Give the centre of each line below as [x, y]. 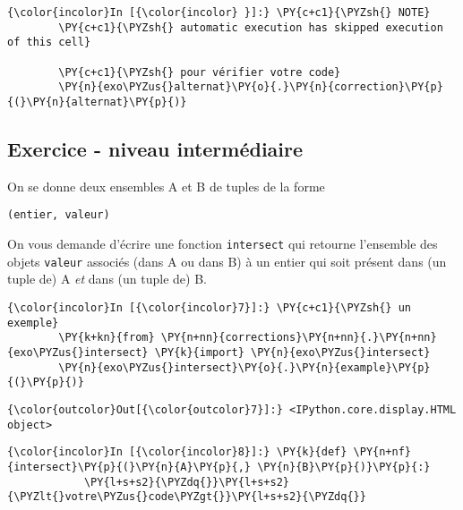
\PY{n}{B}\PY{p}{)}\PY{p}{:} [344, 467]
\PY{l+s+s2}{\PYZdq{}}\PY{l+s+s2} [186, 482]
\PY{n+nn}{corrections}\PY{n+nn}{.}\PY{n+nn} [299, 338]
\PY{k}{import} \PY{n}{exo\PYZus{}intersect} [292, 352]
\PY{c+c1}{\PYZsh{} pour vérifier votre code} [200, 72]
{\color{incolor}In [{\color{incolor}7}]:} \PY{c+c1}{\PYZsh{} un [210, 307]
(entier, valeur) [59, 215]
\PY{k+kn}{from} [107, 338]
